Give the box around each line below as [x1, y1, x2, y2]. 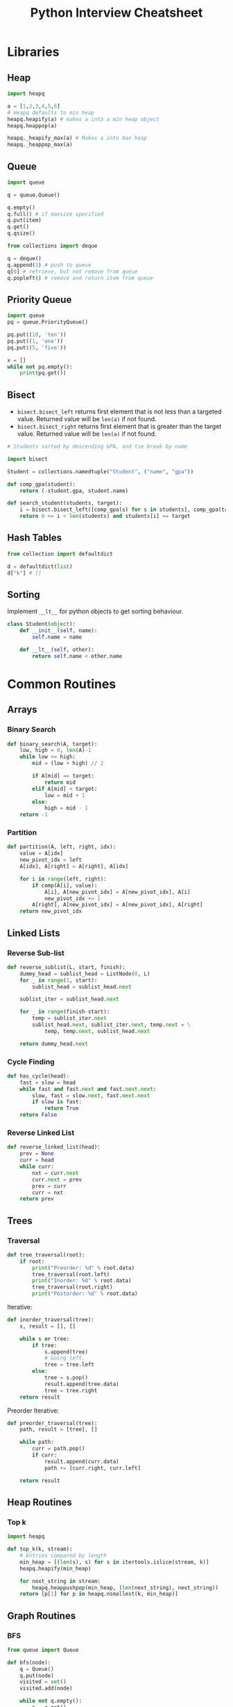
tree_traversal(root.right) [32, 1284, 113, 1291]
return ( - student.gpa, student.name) [19, 487, 129, 494]
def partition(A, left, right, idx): [7, 844, 116, 851]
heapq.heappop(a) [7, 122, 58, 129]
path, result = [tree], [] [19, 1426, 98, 1433]
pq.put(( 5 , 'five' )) [7, 344, 67, 351]
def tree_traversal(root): [7, 1251, 85, 1258]
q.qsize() [7, 230, 36, 237]
